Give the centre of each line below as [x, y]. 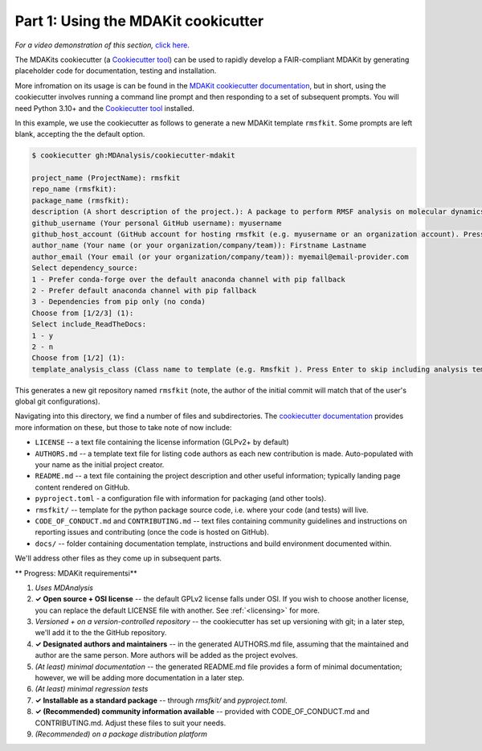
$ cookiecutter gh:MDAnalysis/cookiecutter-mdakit [134, 156]
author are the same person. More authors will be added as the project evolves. [167, 655]
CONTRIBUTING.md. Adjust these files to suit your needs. [131, 723]
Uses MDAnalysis [64, 588]
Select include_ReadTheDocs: [89, 324]
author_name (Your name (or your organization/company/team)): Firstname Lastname [199, 246]
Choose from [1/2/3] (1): [83, 313]
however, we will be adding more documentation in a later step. [140, 678]
